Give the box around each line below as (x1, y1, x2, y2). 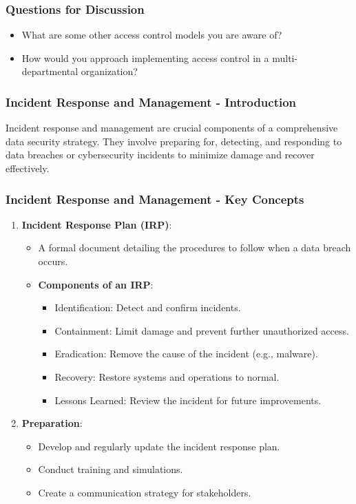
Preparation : (21, 416, 83, 430)
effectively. (6, 161, 50, 175)
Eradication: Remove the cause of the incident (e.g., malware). (54, 346, 318, 361)
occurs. (38, 254, 68, 268)
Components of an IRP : (38, 277, 154, 291)
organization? (81, 64, 138, 78)
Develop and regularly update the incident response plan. (38, 439, 280, 453)
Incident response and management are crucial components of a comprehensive (6, 120, 338, 135)
